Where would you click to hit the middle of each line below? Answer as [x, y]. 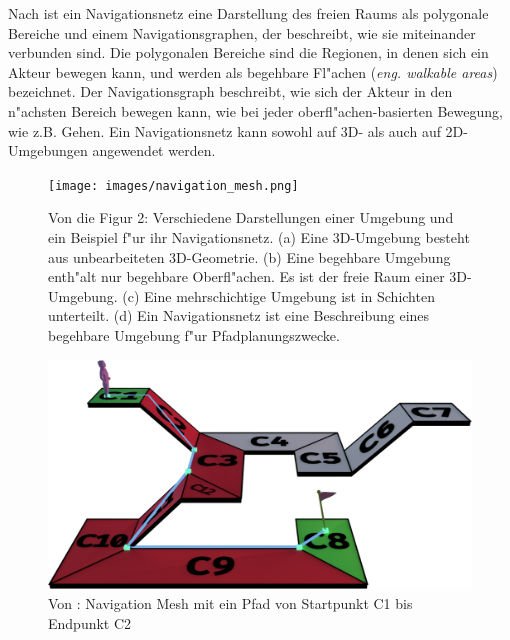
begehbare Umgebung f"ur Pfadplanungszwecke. [194, 334]
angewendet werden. [154, 150]
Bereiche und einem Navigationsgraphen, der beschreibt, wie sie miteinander [242, 32]
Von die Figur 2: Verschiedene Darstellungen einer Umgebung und [251, 217]
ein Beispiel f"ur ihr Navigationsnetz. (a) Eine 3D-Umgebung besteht [259, 237]
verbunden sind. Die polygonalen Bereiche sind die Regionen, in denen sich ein [248, 52]
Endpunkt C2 [90, 622]
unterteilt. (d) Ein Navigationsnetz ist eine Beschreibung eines [239, 315]
